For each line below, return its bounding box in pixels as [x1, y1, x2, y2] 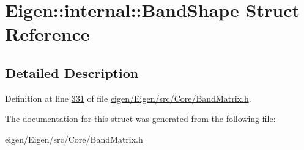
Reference [5, 21, 90, 46]
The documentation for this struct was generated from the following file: [5, 112, 276, 125]
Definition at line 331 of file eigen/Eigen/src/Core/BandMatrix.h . [5, 91, 251, 104]
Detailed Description [5, 63, 139, 82]
